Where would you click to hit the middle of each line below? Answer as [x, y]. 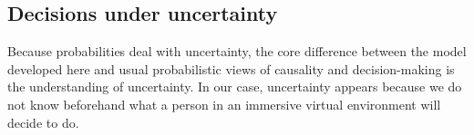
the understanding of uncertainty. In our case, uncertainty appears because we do [235, 87]
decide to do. [43, 122]
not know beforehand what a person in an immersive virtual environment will [224, 104]
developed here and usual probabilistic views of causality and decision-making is [231, 68]
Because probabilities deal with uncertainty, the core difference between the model [237, 51]
